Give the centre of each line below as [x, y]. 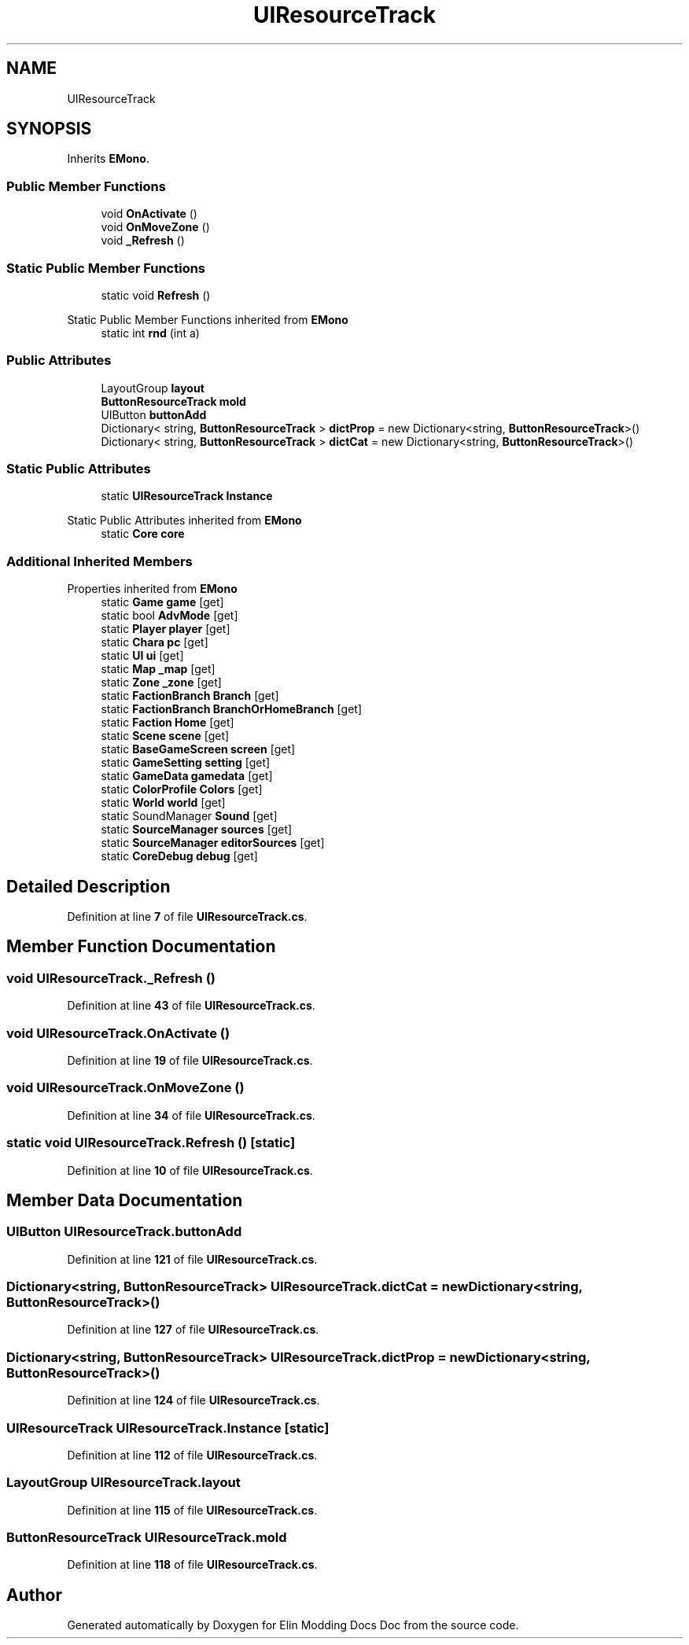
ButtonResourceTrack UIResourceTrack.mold [147, 1538]
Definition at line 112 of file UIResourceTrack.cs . [192, 1455]
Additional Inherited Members [99, 561]
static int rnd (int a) [150, 333]
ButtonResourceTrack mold [173, 401]
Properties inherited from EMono [152, 589]
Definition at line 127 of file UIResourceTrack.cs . [193, 1330]
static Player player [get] [166, 629]
